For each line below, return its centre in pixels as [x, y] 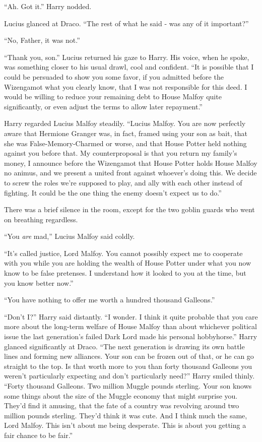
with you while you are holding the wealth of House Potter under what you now [128, 263]
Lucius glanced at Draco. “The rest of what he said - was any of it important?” [126, 23]
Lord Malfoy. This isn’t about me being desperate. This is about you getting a [125, 425]
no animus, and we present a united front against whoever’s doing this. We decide [130, 173]
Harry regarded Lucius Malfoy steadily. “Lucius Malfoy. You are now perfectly [125, 123]
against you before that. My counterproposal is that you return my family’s [121, 153]
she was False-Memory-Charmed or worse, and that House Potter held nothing [125, 143]
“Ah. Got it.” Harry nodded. [48, 6]
